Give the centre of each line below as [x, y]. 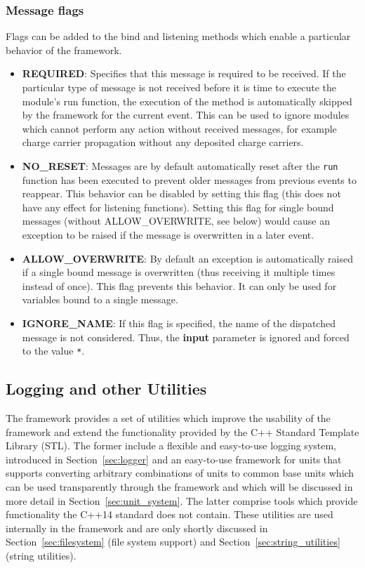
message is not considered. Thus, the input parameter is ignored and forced [186, 337]
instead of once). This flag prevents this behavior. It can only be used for [179, 285]
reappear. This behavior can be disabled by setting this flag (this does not [181, 193]
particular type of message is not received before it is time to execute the [179, 87]
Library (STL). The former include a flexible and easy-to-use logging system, [171, 445]
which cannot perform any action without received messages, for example [179, 128]
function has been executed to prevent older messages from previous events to [189, 179]
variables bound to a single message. [100, 299]
